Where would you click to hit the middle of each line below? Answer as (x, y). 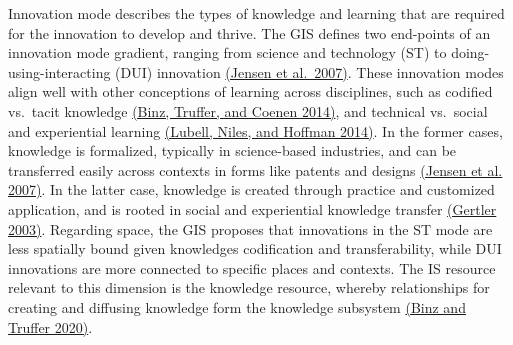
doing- (470, 52)
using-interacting (59, 71)
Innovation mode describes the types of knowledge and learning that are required (256, 13)
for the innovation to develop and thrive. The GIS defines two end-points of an (249, 32)
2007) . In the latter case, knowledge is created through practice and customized (251, 189)
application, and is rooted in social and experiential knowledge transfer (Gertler (252, 208)
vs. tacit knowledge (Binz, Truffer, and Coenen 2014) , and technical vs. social (248, 110)
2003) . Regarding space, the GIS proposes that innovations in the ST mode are (250, 228)
